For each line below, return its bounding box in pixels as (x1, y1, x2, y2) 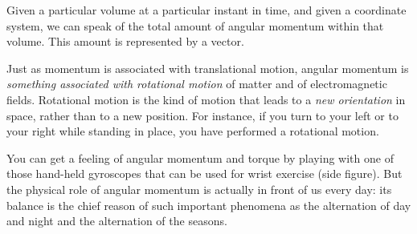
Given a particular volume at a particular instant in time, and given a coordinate (6, 2, 407, 18)
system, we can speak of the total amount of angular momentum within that (6, 17, 384, 34)
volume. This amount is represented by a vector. (6, 33, 244, 50)
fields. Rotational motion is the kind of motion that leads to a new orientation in (6, 91, 406, 107)
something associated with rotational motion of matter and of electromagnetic (6, 75, 387, 92)
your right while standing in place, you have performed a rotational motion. (6, 123, 379, 139)
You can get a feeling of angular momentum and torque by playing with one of (6, 149, 394, 166)
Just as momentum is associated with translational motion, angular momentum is (6, 59, 409, 76)
